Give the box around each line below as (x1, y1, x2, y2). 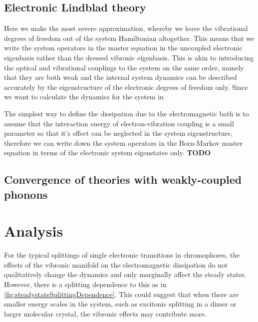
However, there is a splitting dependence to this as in (4, 279, 167, 289)
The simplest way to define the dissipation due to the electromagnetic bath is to (4, 108, 249, 118)
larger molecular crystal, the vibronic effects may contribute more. (4, 308, 207, 319)
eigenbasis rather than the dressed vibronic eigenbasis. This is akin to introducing (4, 52, 254, 62)
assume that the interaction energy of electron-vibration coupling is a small (4, 118, 234, 128)
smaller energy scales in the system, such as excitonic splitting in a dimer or (4, 299, 237, 309)
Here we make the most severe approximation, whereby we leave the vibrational (4, 23, 248, 33)
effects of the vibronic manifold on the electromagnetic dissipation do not (4, 259, 228, 270)
